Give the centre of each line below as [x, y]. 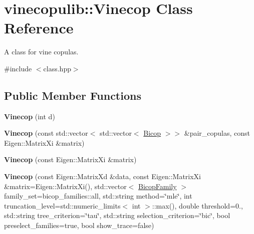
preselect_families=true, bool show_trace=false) [79, 225]
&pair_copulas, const [217, 133]
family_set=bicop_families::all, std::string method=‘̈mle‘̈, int [98, 196]
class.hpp [57, 68]
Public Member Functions [73, 95]
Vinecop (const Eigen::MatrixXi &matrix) [70, 159]
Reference [39, 28]
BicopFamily [158, 186]
